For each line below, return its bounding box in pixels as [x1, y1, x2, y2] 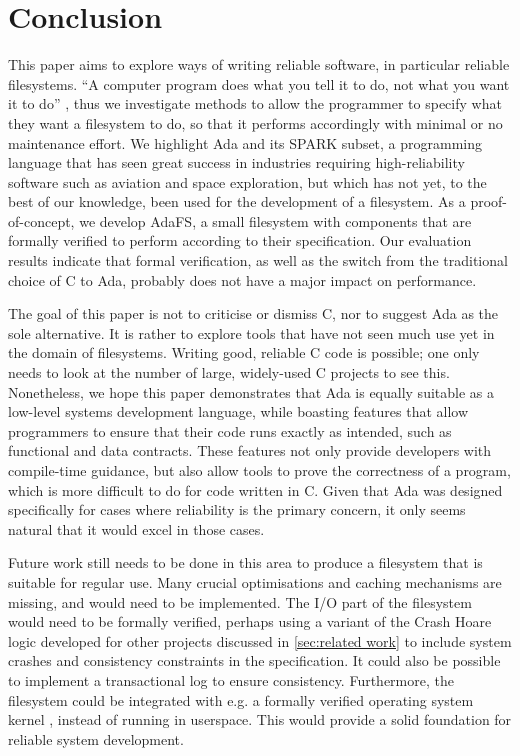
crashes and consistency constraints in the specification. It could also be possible [8, 650, 501, 671]
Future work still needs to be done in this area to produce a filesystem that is [8, 552, 483, 573]
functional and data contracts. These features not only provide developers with [8, 440, 492, 461]
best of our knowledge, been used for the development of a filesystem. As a [8, 191, 466, 212]
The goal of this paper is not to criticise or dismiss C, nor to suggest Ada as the [8, 303, 499, 324]
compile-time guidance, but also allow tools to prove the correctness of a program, [8, 460, 511, 480]
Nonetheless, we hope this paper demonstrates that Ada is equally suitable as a [8, 381, 494, 402]
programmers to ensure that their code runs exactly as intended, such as [8, 420, 452, 441]
